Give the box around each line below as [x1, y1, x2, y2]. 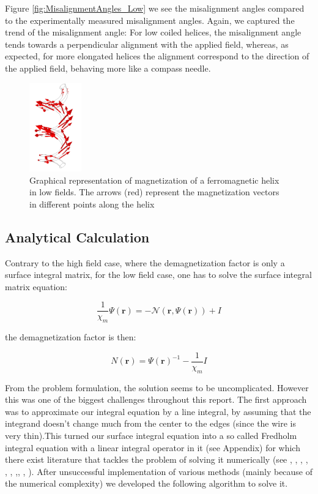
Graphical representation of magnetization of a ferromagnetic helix [29, 173, 279, 186]
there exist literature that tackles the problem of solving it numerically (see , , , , [5, 453, 308, 466]
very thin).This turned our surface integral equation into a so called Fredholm [5, 429, 297, 441]
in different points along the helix [29, 197, 155, 210]
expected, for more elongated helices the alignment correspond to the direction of [5, 50, 309, 62]
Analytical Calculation [5, 227, 150, 246]
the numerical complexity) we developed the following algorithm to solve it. [5, 477, 288, 490]
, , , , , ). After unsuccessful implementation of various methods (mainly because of [5, 465, 313, 477]
